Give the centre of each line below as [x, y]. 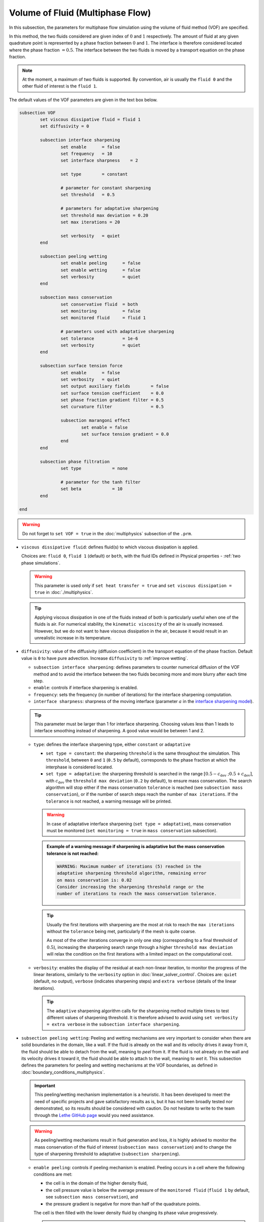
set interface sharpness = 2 [99, 161]
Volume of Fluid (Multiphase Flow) [80, 13]
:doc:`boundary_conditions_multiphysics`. [63, 1072]
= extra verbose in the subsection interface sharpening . [113, 1025]
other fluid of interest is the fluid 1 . [60, 86]
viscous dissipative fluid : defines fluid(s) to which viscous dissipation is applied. [110, 547]
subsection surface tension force [81, 366]
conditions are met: [53, 1174]
